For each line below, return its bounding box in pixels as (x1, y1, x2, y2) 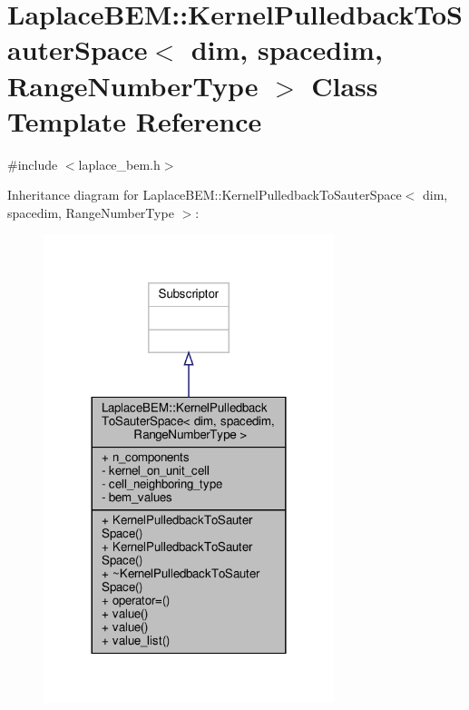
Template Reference (7, 102, 262, 139)
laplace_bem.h (78, 154, 161, 173)
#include (7, 154, 58, 173)
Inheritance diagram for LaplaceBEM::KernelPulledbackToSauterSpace (7, 185, 402, 204)
